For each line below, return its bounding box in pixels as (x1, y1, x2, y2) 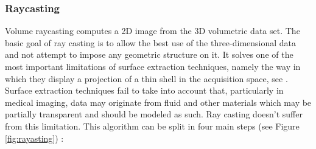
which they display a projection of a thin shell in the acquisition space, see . (5, 72, 288, 85)
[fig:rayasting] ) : (5, 131, 64, 144)
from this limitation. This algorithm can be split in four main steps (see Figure (5, 119, 300, 132)
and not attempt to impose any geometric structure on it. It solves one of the (5, 48, 293, 61)
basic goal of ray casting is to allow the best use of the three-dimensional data (5, 36, 297, 49)
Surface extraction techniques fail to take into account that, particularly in (5, 84, 284, 97)
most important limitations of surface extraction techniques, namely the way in (5, 60, 301, 72)
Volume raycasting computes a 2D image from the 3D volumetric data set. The (5, 24, 300, 37)
